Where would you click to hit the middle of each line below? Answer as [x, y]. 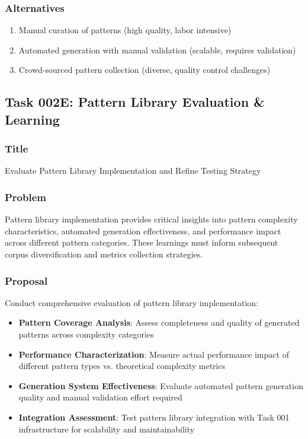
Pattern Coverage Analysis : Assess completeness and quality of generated [159, 322]
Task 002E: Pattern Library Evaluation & [135, 102]
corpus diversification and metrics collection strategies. [104, 254]
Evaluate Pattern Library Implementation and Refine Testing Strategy [133, 171]
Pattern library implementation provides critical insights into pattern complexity [151, 219]
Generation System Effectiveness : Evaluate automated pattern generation [161, 385]
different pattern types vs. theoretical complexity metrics [122, 366]
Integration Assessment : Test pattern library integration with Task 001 [154, 417]
